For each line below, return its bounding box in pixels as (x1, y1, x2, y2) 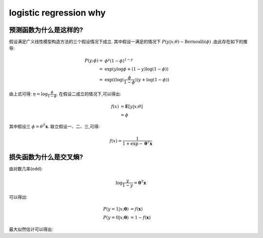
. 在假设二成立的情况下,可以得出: (56, 91, 121, 97)
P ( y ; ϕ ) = (84, 58, 103, 63)
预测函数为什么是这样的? (9, 26, 83, 34)
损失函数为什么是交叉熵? (9, 153, 83, 161)
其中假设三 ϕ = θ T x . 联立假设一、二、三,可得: (9, 123, 100, 129)
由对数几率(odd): (9, 165, 43, 171)
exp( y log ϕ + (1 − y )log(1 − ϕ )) (104, 66, 169, 72)
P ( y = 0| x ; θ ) (103, 215, 129, 220)
